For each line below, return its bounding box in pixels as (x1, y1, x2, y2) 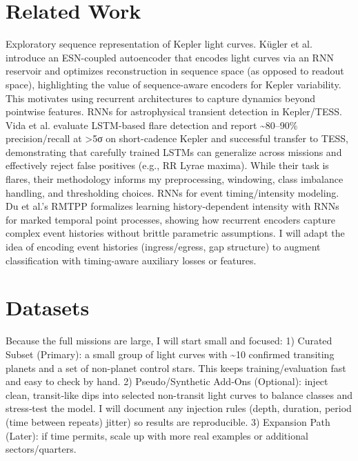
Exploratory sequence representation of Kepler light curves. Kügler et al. (6, 37, 312, 51)
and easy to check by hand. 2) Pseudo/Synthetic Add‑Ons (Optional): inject (6, 374, 328, 389)
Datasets (6, 293, 90, 322)
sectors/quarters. (6, 442, 77, 456)
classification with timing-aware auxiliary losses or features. (6, 253, 257, 267)
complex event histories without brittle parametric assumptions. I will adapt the (6, 226, 345, 240)
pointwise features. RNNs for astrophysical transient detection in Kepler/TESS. (6, 104, 342, 119)
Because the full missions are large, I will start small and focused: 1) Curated (6, 333, 332, 348)
